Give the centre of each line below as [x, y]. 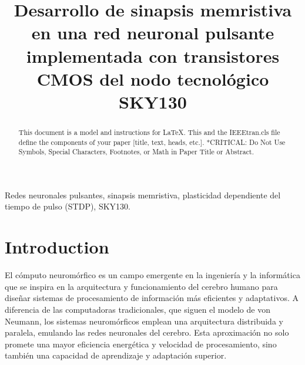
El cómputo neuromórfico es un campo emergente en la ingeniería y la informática [152, 275]
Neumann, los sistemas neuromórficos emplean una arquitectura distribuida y [144, 321]
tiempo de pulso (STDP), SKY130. [68, 206]
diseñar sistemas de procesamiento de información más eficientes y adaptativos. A [152, 298]
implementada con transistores [153, 55]
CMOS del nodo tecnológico [153, 78]
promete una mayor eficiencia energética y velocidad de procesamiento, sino [141, 344]
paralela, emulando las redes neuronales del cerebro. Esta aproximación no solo [147, 332]
